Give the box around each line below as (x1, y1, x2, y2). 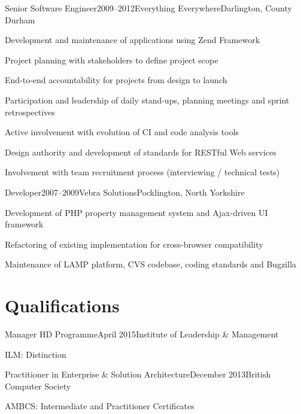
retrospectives (5, 105, 55, 118)
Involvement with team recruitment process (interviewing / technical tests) (5, 166, 280, 178)
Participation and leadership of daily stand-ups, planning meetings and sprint (5, 93, 290, 106)
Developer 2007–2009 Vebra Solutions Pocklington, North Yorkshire (5, 185, 245, 198)
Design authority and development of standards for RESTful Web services (5, 145, 276, 158)
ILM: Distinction (5, 348, 66, 360)
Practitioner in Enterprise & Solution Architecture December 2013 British (5, 368, 271, 380)
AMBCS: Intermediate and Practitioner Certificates (5, 400, 194, 412)
